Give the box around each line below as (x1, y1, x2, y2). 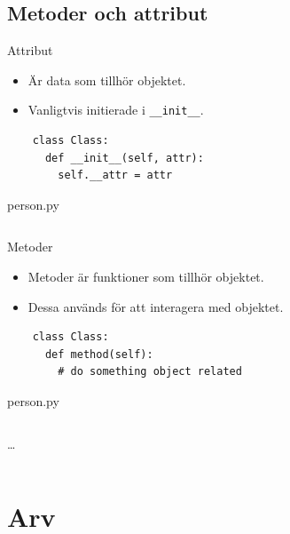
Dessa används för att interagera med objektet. (27, 297, 284, 315)
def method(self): (44, 347, 153, 361)
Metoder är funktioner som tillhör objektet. (27, 267, 264, 286)
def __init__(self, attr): (44, 151, 204, 164)
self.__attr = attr (58, 169, 173, 182)
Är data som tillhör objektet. (27, 70, 186, 89)
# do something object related (58, 365, 242, 379)
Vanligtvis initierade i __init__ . (27, 100, 204, 119)
